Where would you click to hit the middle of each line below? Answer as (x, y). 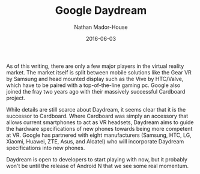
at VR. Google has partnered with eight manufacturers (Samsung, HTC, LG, (99, 135)
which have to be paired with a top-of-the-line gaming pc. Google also (93, 85)
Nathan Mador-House (101, 27)
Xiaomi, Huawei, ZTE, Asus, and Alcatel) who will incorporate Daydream (95, 141)
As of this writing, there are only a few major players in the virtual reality (95, 66)
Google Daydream (101, 10)
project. (16, 98)
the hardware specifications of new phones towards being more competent (99, 128)
